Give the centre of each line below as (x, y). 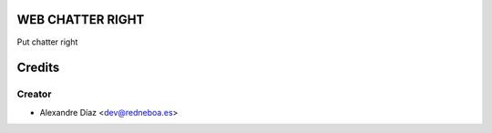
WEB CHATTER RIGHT (81, 20)
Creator (34, 94)
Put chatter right (47, 42)
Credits (38, 68)
